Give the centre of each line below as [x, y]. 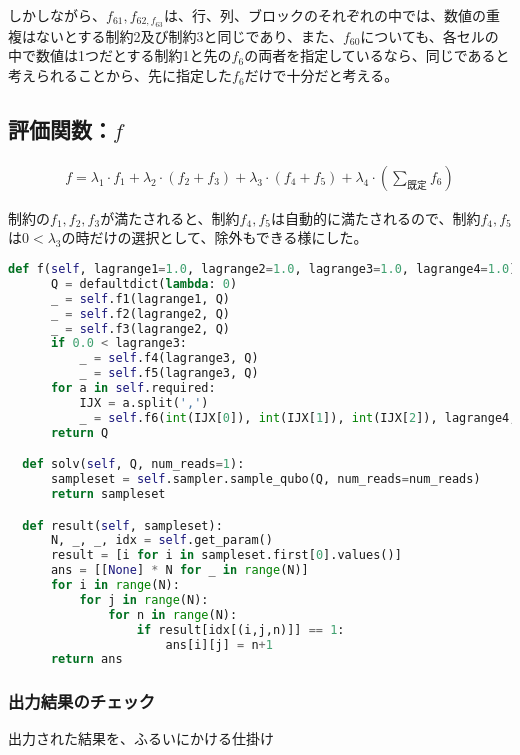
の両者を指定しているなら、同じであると [377, 55]
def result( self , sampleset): [122, 525]
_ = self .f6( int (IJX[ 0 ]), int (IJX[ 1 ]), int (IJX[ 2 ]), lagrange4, [298, 417]
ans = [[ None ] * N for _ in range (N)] [179, 570]
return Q [79, 432]
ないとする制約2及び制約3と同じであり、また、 [189, 35]
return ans [86, 659]
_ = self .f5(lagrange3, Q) [169, 373]
